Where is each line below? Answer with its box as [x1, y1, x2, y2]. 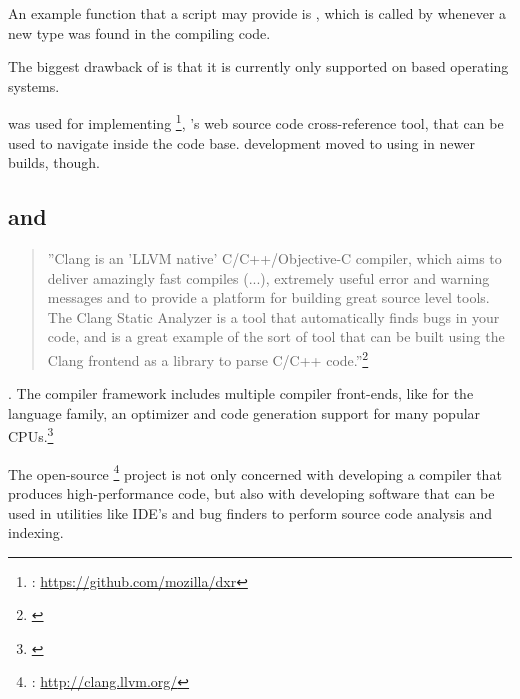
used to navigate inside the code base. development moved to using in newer [8, 132, 475, 153]
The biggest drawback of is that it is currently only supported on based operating [8, 56, 509, 77]
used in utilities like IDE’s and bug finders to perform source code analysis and [8, 502, 493, 523]
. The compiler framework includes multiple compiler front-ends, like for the [8, 383, 474, 404]
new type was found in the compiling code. [8, 22, 271, 43]
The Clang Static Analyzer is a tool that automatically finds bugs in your [47, 306, 500, 327]
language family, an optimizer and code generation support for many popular [8, 402, 481, 423]
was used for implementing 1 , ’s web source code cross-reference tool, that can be [8, 110, 504, 134]
